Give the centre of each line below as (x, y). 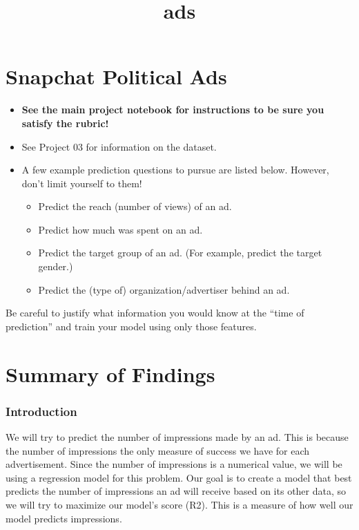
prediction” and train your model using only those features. (131, 326)
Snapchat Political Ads (116, 76)
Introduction (41, 411)
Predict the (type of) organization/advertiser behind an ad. (164, 289)
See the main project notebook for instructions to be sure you (173, 110)
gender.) (56, 266)
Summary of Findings (110, 373)
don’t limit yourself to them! (82, 183)
